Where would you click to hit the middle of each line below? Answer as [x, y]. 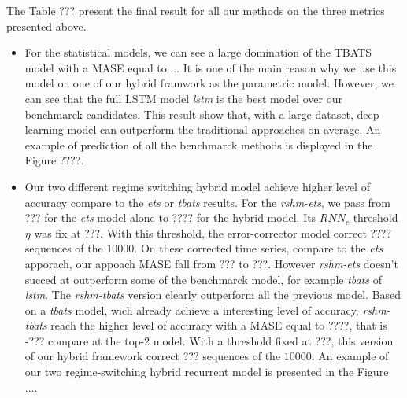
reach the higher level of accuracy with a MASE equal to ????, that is [219, 325]
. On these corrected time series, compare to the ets [259, 248]
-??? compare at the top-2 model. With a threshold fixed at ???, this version [209, 340]
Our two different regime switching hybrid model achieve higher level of [197, 186]
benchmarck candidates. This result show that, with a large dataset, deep [202, 114]
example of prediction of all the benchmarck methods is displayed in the [199, 144]
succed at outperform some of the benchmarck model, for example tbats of [203, 279]
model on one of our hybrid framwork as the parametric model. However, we [209, 83]
